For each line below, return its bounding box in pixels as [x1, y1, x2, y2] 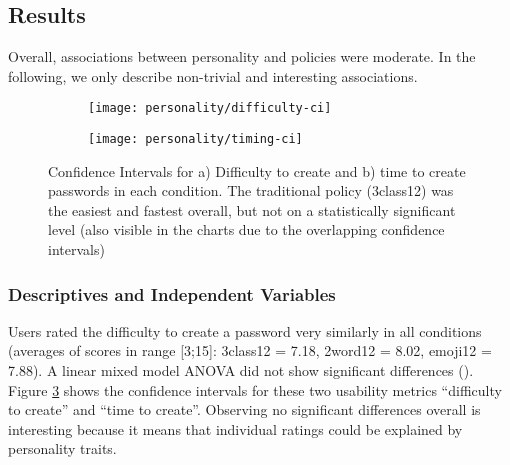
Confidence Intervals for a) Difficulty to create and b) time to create [48, 160, 466, 181]
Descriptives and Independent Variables [8, 281, 336, 306]
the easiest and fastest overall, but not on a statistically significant [48, 199, 456, 220]
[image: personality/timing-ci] [88, 132, 303, 147]
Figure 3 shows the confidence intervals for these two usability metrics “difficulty [8, 379, 502, 400]
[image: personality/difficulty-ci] [88, 101, 332, 116]
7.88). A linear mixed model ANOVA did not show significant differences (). [8, 360, 474, 381]
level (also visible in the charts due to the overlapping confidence [48, 219, 445, 240]
